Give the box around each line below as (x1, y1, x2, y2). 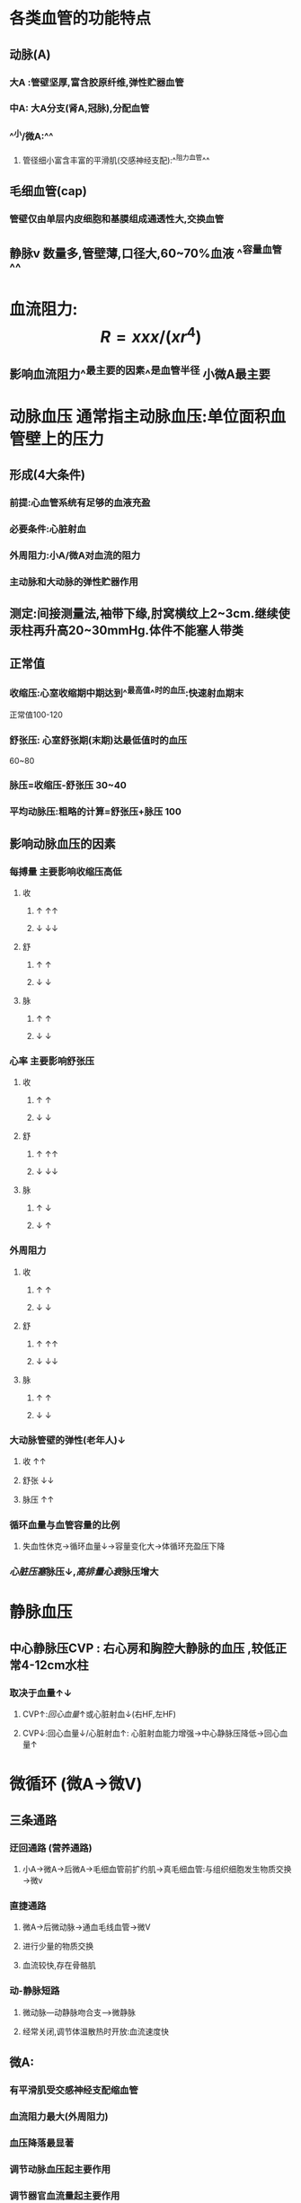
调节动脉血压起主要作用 (9, 2163, 111, 2175)
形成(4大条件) (9, 467, 86, 483)
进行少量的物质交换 (22, 1941, 94, 1951)
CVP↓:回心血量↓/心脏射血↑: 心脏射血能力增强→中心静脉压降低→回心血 (22, 1728, 288, 1739)
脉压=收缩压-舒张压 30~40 (9, 779, 128, 792)
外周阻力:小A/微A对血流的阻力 (9, 549, 141, 562)
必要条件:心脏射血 (9, 522, 87, 535)
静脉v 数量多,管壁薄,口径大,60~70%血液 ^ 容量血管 (9, 243, 283, 261)
